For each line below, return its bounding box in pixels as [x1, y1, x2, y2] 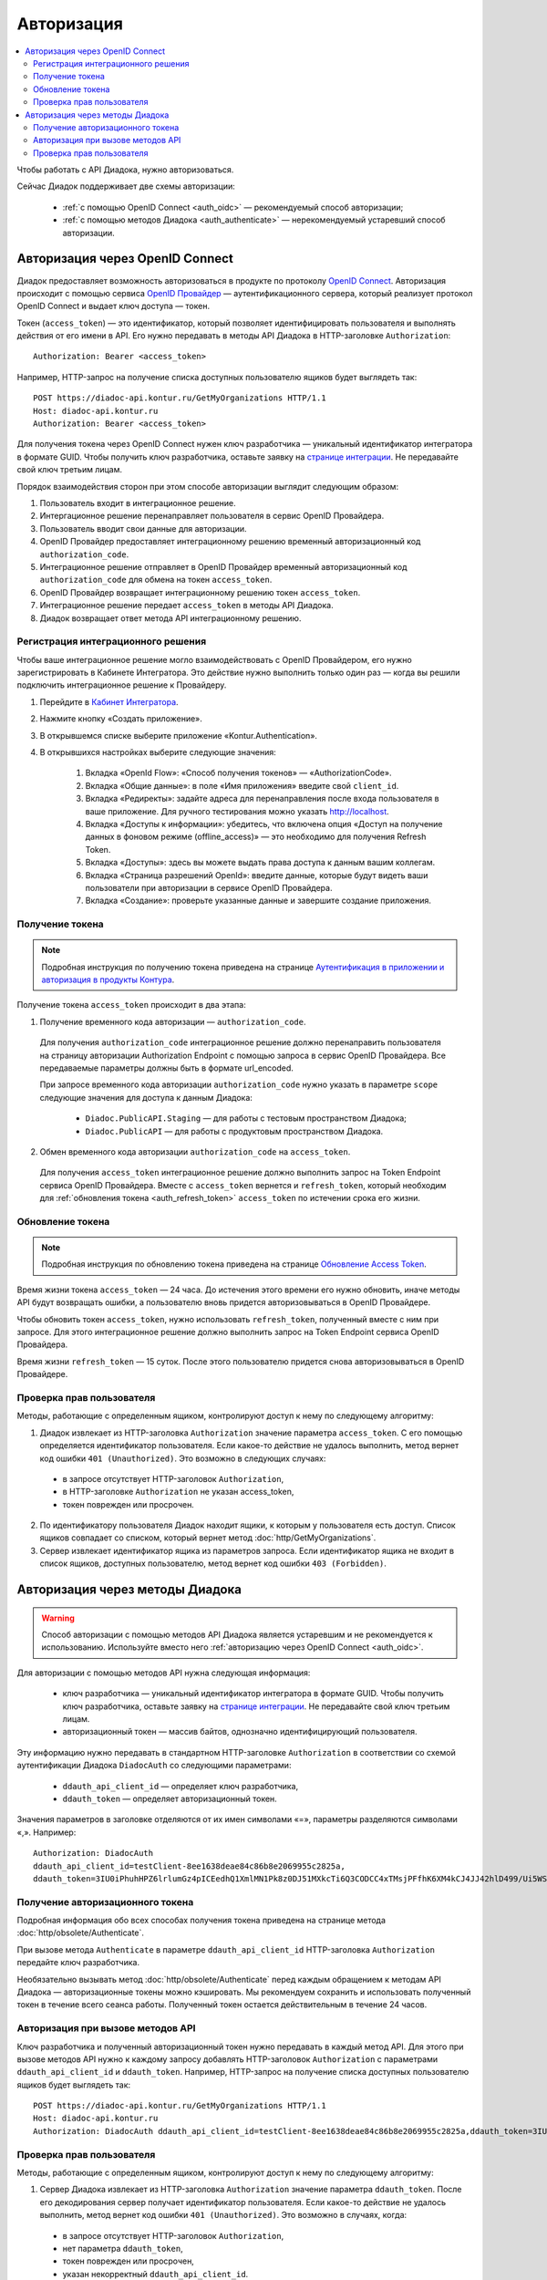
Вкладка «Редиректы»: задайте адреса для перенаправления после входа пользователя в [85, 793, 439, 804]
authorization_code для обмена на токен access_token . [39, 575, 273, 586]
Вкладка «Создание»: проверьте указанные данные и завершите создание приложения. [85, 895, 432, 907]
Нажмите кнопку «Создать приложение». [39, 713, 202, 724]
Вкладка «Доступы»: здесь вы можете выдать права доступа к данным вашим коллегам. [85, 857, 436, 868]
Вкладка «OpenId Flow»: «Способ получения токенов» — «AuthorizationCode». [85, 767, 392, 779]
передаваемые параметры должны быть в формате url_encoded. [39, 1062, 294, 1073]
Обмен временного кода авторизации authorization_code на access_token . [39, 1145, 351, 1157]
